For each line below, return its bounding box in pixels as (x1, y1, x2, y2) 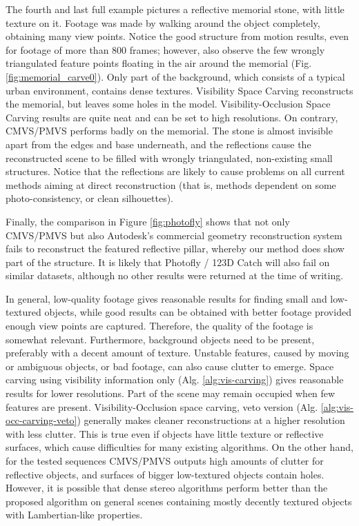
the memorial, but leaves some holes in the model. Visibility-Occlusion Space (6, 97, 331, 111)
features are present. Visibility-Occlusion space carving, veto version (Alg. (6, 399, 318, 414)
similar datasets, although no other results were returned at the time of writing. (6, 268, 344, 283)
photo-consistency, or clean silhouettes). (6, 191, 174, 205)
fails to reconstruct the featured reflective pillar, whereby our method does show (6, 241, 345, 256)
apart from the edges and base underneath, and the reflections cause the (6, 136, 311, 151)
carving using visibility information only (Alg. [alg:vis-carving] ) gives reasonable (6, 372, 344, 387)
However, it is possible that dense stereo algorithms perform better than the (6, 481, 328, 495)
